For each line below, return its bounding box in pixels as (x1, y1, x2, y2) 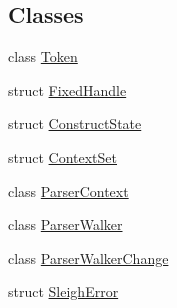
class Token (8, 46, 78, 67)
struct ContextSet (8, 146, 118, 167)
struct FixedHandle (8, 79, 127, 100)
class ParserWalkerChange (8, 247, 169, 268)
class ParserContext (8, 180, 129, 201)
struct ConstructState (8, 113, 142, 134)
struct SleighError (8, 281, 119, 302)
